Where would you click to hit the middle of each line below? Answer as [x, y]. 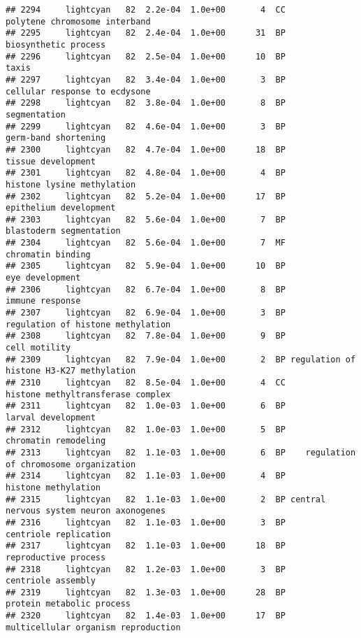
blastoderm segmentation [63, 231]
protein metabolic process [68, 604]
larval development [51, 417]
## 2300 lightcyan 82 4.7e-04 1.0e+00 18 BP [146, 149]
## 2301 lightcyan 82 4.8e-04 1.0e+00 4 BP [146, 173]
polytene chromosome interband [78, 21]
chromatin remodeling [56, 441]
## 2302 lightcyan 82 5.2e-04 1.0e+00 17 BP [146, 196]
